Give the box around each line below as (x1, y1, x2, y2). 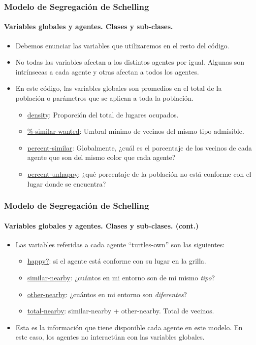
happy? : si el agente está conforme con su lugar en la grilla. (27, 256, 206, 266)
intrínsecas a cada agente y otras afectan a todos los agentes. (15, 66, 199, 77)
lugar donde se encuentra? (27, 178, 106, 189)
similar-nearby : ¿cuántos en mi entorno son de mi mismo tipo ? (27, 272, 215, 282)
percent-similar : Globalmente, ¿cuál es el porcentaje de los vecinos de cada (27, 142, 252, 153)
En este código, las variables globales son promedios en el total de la (15, 83, 222, 93)
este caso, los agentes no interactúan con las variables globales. (15, 332, 205, 342)
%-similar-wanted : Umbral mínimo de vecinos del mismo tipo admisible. (27, 126, 244, 136)
